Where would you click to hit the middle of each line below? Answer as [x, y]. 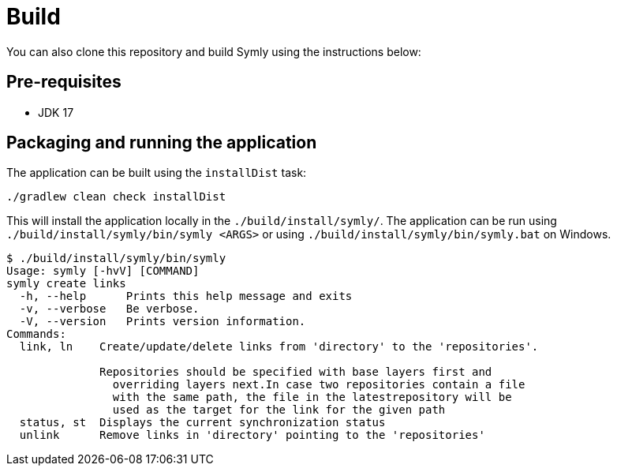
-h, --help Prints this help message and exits [186, 296]
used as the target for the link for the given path [279, 410]
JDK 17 [56, 112]
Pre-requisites [64, 82]
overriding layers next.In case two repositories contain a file [319, 385]
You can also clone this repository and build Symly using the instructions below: [214, 51]
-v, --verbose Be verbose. [109, 309]
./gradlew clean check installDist [116, 197]
